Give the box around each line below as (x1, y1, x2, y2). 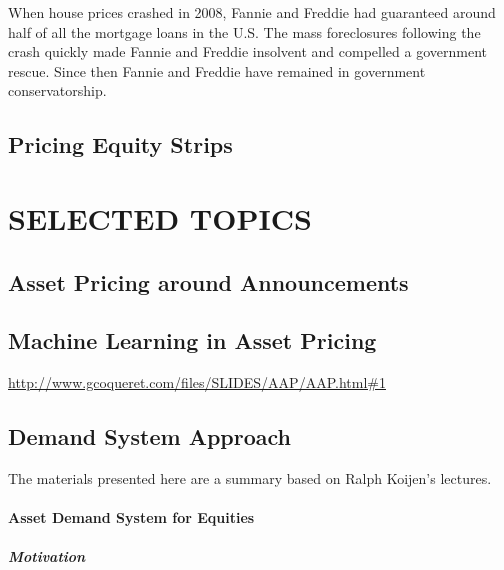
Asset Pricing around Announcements (8, 266, 409, 297)
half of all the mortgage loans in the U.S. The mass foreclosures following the (8, 21, 481, 42)
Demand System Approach (8, 421, 291, 452)
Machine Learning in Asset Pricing (8, 325, 377, 356)
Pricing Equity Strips (8, 129, 233, 160)
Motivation (8, 546, 86, 567)
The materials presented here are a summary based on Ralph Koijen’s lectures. (8, 467, 492, 488)
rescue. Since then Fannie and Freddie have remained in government (8, 60, 426, 81)
